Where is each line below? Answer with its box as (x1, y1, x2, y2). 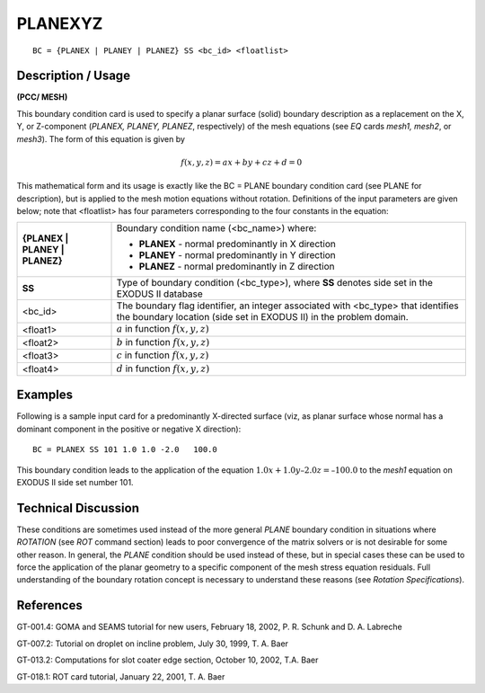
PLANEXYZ (16, 13, 103, 33)
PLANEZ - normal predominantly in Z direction (138, 261, 335, 273)
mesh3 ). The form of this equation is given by (16, 133, 186, 144)
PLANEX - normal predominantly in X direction (138, 238, 336, 251)
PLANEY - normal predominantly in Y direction (138, 249, 336, 262)
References (16, 598, 83, 613)
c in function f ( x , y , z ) (116, 349, 209, 361)
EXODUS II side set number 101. (16, 477, 134, 488)
